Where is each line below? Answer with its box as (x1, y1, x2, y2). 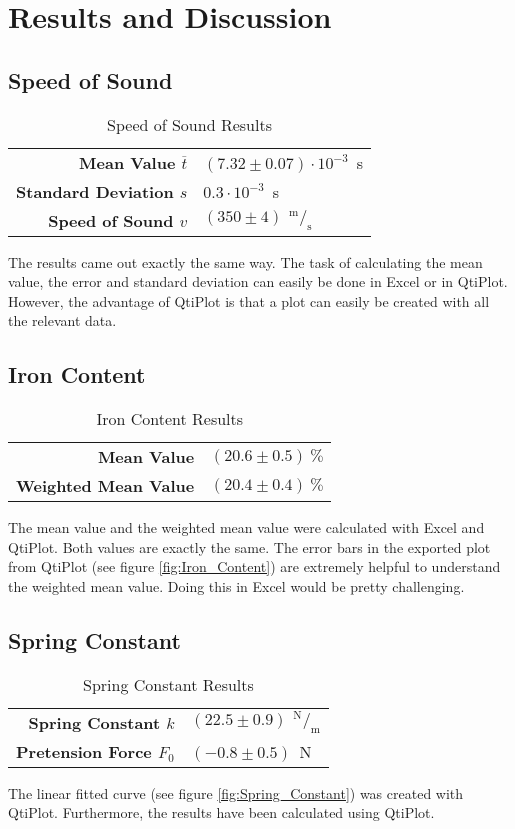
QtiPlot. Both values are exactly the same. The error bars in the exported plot (8, 536, 491, 557)
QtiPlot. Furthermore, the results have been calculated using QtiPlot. (8, 802, 435, 823)
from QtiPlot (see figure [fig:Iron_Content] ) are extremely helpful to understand (8, 556, 501, 577)
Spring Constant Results (83, 672, 254, 696)
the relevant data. (8, 310, 117, 331)
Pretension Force (16, 739, 152, 763)
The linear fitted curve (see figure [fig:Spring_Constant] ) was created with (8, 782, 464, 803)
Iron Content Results (96, 407, 244, 431)
